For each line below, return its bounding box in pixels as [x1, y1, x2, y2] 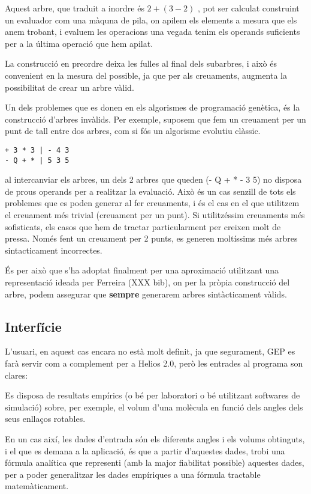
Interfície [5, 317, 62, 335]
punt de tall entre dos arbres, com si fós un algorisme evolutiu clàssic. [5, 124, 261, 137]
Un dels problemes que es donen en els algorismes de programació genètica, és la [5, 101, 300, 114]
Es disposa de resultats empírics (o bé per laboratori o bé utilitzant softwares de [5, 389, 300, 401]
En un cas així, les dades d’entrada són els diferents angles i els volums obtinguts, [5, 432, 305, 445]
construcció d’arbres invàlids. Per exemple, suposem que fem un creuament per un [5, 112, 306, 125]
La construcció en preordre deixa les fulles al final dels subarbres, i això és [5, 57, 277, 70]
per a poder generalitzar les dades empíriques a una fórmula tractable [5, 468, 261, 480]
